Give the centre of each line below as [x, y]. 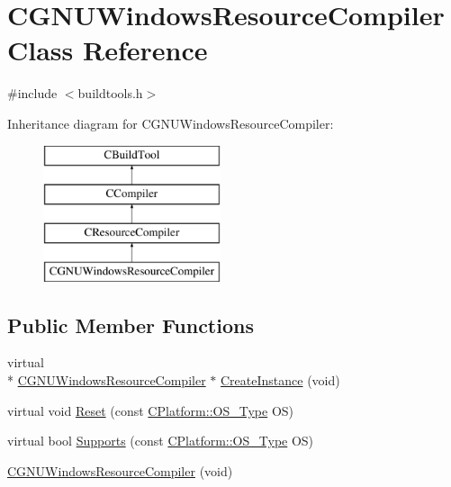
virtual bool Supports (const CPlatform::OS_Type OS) [161, 441]
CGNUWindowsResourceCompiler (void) [120, 470]
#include [32, 93]
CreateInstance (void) [280, 380]
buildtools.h [110, 93]
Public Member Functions [131, 325]
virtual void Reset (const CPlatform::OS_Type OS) [151, 410]
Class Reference [108, 50]
